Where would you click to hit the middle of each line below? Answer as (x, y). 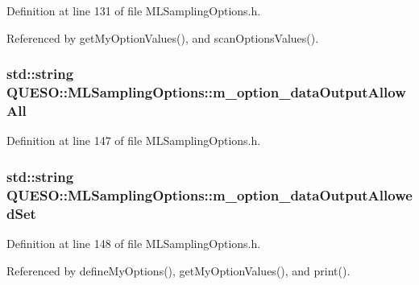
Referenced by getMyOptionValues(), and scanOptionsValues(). (163, 37)
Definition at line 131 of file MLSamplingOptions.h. (134, 10)
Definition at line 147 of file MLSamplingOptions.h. (134, 140)
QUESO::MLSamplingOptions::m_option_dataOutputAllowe (209, 194)
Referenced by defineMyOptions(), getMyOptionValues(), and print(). (178, 270)
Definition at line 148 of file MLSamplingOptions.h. (134, 243)
